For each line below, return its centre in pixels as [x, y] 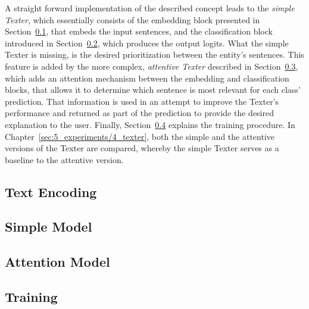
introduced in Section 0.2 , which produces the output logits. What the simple [147, 43]
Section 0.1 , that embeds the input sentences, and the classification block [139, 31]
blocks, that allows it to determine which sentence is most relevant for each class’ [153, 90]
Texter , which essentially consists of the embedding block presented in [132, 19]
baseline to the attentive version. [64, 159]
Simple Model [49, 227]
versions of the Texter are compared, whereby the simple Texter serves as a [142, 148]
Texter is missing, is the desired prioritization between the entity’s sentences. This [154, 54]
